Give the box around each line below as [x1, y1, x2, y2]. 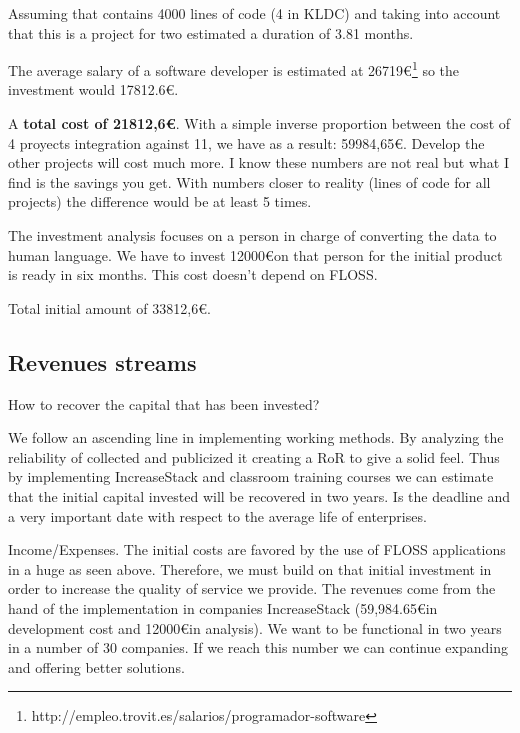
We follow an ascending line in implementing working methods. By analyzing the [8, 427, 504, 448]
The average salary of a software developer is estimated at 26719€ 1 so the [8, 57, 460, 80]
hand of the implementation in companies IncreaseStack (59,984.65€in [8, 597, 438, 618]
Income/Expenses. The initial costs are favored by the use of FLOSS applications [8, 539, 506, 560]
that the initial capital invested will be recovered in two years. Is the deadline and [8, 485, 510, 506]
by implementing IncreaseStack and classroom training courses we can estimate [8, 466, 494, 487]
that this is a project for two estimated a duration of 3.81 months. [8, 22, 414, 43]
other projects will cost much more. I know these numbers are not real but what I [8, 152, 509, 173]
